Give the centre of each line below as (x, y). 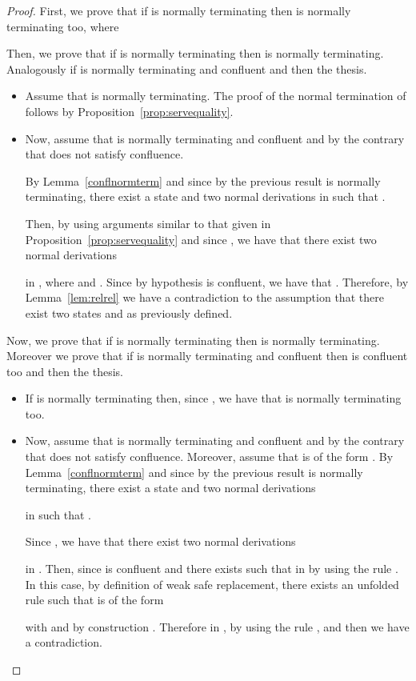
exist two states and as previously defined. (129, 312)
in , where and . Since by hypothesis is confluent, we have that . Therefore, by (217, 281)
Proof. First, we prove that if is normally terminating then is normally (179, 10)
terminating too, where (63, 26)
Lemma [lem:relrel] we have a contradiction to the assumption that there (204, 297)
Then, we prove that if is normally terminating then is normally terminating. (195, 53)
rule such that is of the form (94, 600)
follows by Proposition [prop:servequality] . (129, 111)
